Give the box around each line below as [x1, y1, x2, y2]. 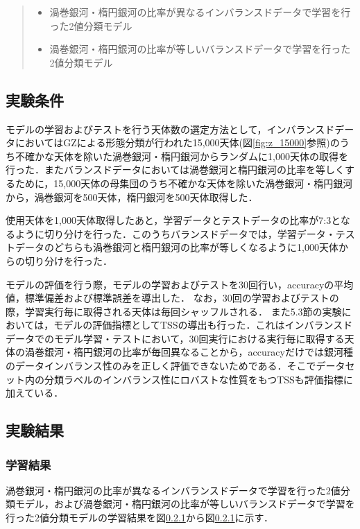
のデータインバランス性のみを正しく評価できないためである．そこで [6, 358, 316, 373]
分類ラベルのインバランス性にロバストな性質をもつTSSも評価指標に [44, 372, 353, 386]
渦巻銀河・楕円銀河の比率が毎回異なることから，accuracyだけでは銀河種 [24, 345, 353, 359]
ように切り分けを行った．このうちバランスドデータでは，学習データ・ [15, 226, 336, 241]
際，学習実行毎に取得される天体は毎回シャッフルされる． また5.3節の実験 [6, 304, 342, 318]
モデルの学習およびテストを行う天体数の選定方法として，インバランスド [6, 121, 335, 136]
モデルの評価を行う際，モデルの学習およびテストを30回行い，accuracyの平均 [6, 277, 354, 291]
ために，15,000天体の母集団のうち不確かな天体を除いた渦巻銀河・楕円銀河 [15, 175, 353, 190]
